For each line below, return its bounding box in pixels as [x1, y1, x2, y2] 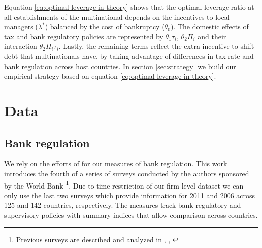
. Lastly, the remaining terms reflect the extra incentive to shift [58, 41, 254, 51]
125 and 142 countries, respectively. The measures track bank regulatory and [4, 200, 241, 210]
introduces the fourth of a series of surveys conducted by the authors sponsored [4, 168, 249, 178]
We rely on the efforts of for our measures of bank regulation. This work [4, 158, 227, 169]
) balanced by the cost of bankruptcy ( [45, 21, 165, 32]
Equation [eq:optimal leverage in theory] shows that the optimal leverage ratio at [4, 2, 254, 12]
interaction [4, 41, 37, 51]
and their [198, 31, 226, 41]
